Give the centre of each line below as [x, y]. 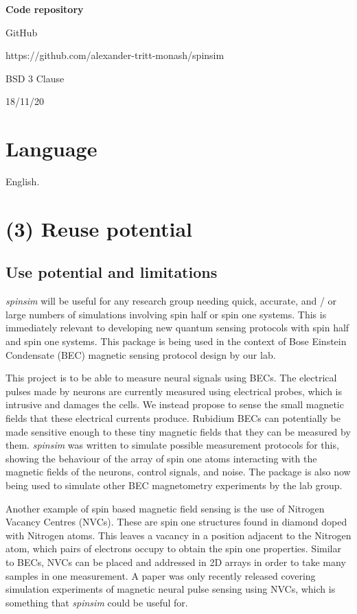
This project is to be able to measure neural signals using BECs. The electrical [171, 378]
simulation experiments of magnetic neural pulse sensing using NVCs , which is [171, 589]
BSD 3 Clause [35, 78]
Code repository [45, 9]
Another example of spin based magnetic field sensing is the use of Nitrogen [165, 508]
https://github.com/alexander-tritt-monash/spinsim [115, 55]
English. [23, 181]
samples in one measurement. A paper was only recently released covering [161, 575]
